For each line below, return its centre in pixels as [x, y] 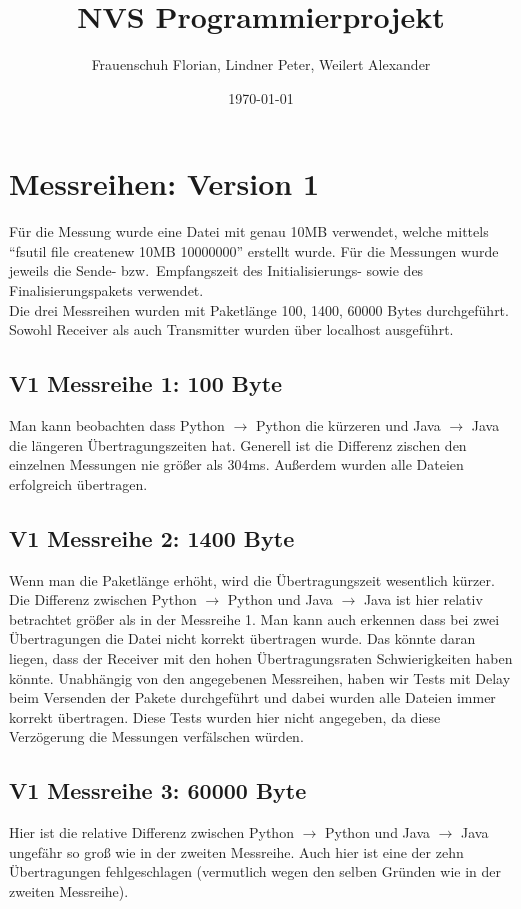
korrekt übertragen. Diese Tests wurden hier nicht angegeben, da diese [225, 716]
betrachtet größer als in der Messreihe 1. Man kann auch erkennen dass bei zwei [254, 618]
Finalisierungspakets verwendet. [106, 290]
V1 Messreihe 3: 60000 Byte [158, 790]
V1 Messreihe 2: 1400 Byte [152, 537]
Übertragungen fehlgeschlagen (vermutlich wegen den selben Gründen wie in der [255, 871]
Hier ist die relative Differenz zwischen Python [151, 832]
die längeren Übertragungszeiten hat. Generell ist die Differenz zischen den [238, 444]
